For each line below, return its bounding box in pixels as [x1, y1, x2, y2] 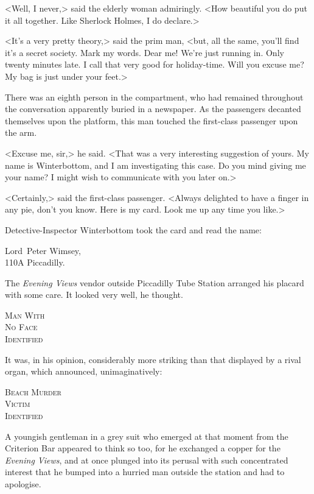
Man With [5, 308, 45, 321]
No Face [5, 320, 38, 333]
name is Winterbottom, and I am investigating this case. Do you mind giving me [5, 158, 306, 171]
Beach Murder [5, 385, 61, 398]
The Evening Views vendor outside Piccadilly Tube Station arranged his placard [5, 276, 304, 289]
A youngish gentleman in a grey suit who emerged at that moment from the [5, 429, 288, 442]
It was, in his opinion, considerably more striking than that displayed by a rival [5, 353, 301, 365]
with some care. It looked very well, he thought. [5, 288, 183, 301]
